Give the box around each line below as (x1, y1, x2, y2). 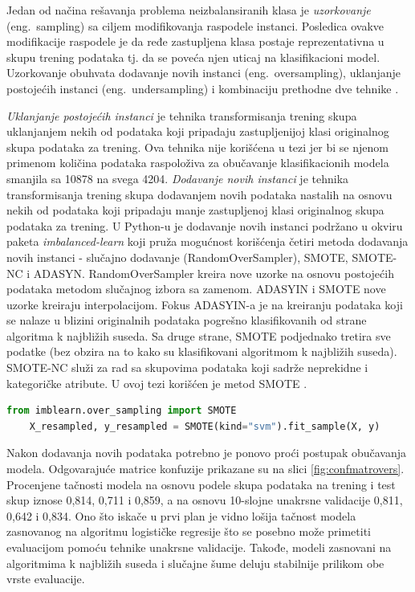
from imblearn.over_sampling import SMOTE (6, 405, 237, 417)
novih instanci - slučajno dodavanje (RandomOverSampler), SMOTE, (6, 248, 348, 265)
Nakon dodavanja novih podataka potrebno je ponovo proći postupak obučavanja (6, 444, 407, 461)
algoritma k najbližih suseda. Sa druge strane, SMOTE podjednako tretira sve (6, 327, 391, 344)
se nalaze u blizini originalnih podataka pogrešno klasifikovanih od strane (6, 312, 367, 329)
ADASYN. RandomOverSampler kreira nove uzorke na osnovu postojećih (33, 264, 394, 281)
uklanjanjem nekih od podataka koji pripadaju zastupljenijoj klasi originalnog (6, 123, 389, 140)
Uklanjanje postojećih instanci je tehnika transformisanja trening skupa (6, 107, 357, 124)
